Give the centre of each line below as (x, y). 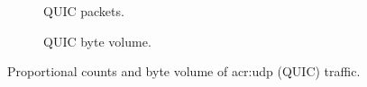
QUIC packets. (84, 11)
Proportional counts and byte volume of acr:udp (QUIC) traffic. (184, 71)
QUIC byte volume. (97, 41)
